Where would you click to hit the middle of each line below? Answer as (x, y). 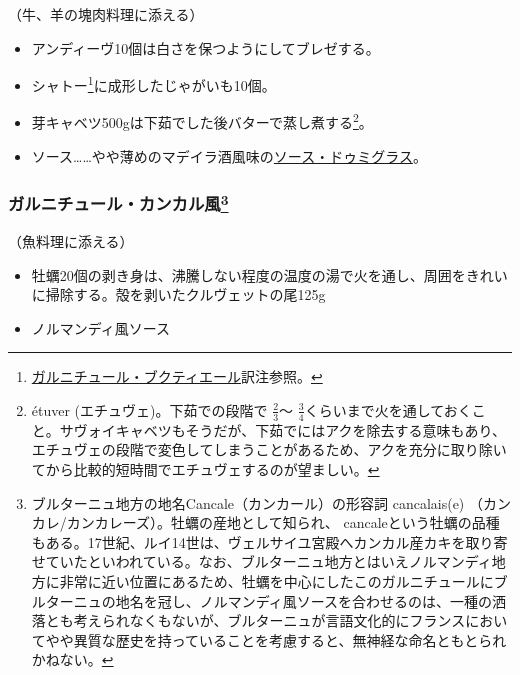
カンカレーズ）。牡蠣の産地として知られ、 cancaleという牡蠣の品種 (283, 522)
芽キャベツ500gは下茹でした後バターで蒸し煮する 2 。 (202, 121)
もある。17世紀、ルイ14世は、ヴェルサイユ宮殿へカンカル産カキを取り (262, 541)
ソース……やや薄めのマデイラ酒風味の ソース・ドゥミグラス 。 (229, 155)
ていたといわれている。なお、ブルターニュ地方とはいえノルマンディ (268, 561)
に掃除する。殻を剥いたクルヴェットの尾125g (178, 294)
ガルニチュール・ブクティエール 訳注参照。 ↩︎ (177, 376)
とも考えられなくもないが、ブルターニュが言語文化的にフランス (255, 620)
